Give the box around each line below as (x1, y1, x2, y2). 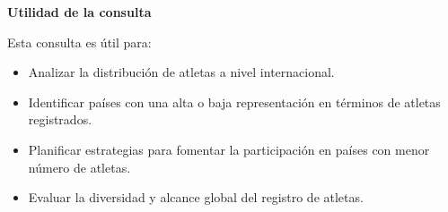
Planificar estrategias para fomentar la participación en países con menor (28, 140, 430, 158)
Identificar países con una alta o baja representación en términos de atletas (28, 92, 441, 111)
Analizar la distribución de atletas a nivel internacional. (28, 63, 335, 81)
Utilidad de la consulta (7, 3, 152, 21)
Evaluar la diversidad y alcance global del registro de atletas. (28, 188, 364, 207)
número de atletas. (28, 157, 131, 176)
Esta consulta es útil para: (7, 32, 152, 51)
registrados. (28, 110, 92, 129)
